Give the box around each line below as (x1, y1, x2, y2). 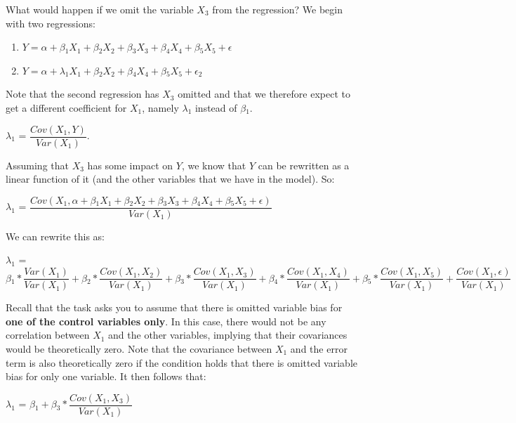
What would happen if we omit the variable (6, 2, 194, 16)
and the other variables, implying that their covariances (108, 327, 348, 342)
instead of (194, 100, 237, 115)
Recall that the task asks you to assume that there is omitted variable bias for (6, 300, 343, 315)
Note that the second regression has (6, 86, 159, 101)
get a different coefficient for (6, 100, 127, 115)
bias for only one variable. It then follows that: (6, 369, 206, 384)
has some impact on (87, 157, 173, 172)
